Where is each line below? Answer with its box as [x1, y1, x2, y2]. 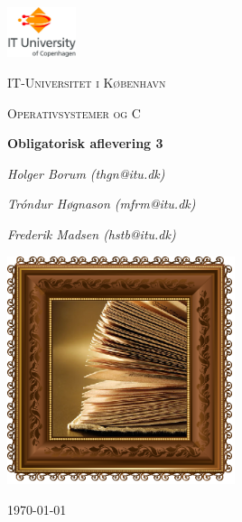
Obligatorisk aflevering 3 [7, 134, 163, 153]
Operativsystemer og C [7, 103, 141, 122]
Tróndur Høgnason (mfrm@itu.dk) [7, 194, 196, 213]
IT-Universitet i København [7, 73, 166, 92]
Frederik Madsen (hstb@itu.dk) [7, 225, 176, 244]
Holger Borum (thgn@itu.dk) [7, 163, 165, 182]
